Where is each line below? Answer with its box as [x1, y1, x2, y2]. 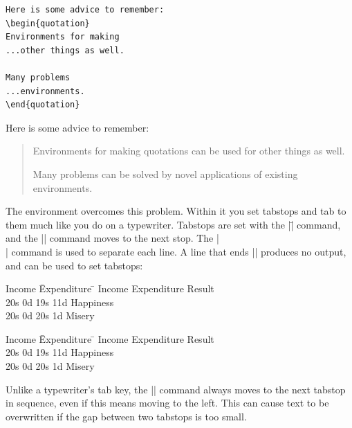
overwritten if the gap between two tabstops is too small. [6, 409, 247, 423]
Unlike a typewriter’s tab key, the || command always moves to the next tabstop [6, 382, 346, 396]
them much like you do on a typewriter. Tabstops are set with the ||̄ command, [6, 217, 341, 231]
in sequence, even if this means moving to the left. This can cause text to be [6, 395, 329, 410]
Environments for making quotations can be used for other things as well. [33, 143, 345, 158]
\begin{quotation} [6, 18, 90, 28]
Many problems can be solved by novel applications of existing [33, 166, 298, 181]
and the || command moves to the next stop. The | [6, 231, 219, 245]
